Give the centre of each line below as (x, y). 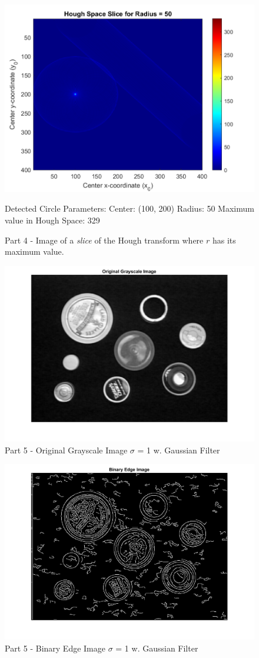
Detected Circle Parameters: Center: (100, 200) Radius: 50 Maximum (129, 208)
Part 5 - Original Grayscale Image (66, 450)
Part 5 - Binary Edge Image (55, 648)
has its (224, 240)
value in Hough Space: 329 (52, 220)
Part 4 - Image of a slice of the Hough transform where (104, 240)
